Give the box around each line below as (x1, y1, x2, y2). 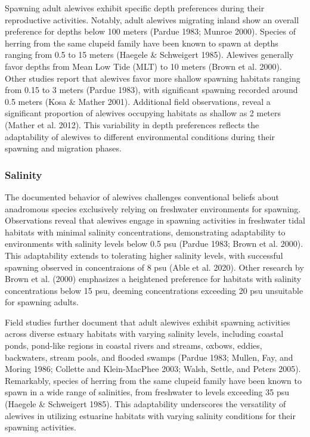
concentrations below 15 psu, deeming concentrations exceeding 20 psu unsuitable (5, 284, 303, 296)
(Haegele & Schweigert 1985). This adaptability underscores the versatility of (5, 398, 286, 410)
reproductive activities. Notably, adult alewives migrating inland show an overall (5, 13, 299, 26)
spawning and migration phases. (5, 142, 122, 154)
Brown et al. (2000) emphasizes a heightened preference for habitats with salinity (5, 272, 302, 285)
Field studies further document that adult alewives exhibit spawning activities (5, 315, 290, 328)
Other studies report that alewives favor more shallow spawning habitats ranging (5, 72, 300, 84)
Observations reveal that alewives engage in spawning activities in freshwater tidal (5, 214, 305, 227)
